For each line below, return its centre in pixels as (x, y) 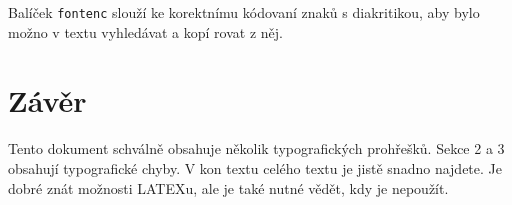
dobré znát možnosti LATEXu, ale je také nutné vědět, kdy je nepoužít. (228, 187)
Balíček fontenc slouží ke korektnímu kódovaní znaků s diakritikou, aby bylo (244, 12)
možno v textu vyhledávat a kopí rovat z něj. (145, 31)
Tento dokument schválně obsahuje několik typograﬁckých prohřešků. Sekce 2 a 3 (256, 148)
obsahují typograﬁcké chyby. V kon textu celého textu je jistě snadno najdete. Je (255, 167)
